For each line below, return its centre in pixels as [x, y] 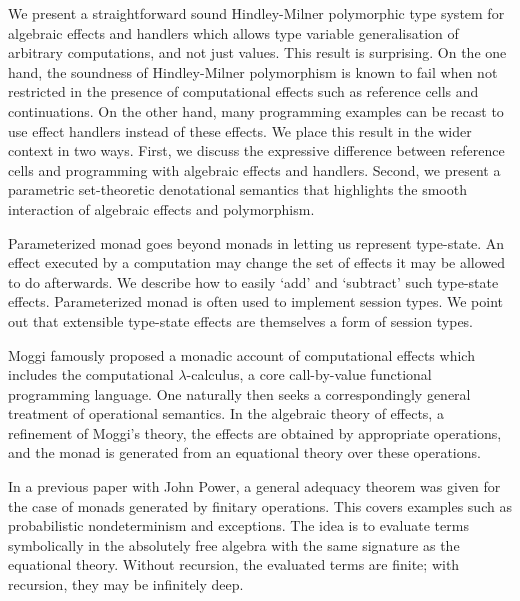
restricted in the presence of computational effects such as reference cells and [243, 91]
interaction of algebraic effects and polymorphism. [161, 208]
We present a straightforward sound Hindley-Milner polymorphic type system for [256, 13]
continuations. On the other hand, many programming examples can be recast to [256, 110]
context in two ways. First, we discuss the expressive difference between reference [256, 150]
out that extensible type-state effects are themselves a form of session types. [241, 320]
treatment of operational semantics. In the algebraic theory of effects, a [226, 413]
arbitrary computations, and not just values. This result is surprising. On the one [257, 52]
